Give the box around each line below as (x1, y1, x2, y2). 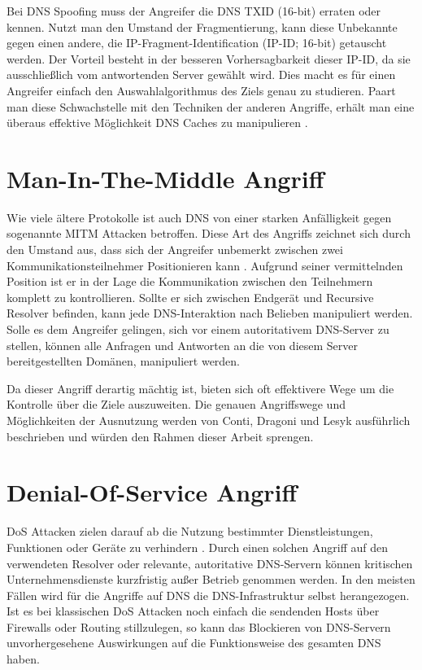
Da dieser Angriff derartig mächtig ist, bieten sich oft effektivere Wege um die (7, 379, 394, 396)
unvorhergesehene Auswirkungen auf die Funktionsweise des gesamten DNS (7, 634, 381, 651)
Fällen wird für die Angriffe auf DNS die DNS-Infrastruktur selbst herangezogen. (7, 586, 410, 603)
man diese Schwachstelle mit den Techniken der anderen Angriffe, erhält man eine (7, 98, 415, 115)
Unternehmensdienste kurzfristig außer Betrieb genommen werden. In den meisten (7, 571, 415, 588)
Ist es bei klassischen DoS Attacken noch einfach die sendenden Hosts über (7, 602, 380, 620)
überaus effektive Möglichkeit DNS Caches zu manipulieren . (7, 114, 308, 131)
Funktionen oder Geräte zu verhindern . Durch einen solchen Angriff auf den (7, 538, 389, 555)
